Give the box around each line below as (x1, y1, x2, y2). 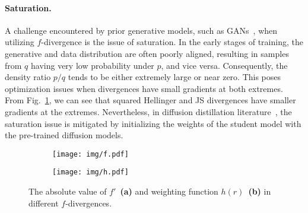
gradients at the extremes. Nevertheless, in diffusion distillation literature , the (5, 105, 292, 117)
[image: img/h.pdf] (52, 168, 129, 177)
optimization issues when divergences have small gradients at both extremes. (5, 82, 283, 94)
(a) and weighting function (120, 185, 218, 198)
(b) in (248, 185, 271, 198)
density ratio (5, 71, 51, 83)
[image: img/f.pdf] (52, 150, 129, 158)
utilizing (5, 36, 34, 48)
